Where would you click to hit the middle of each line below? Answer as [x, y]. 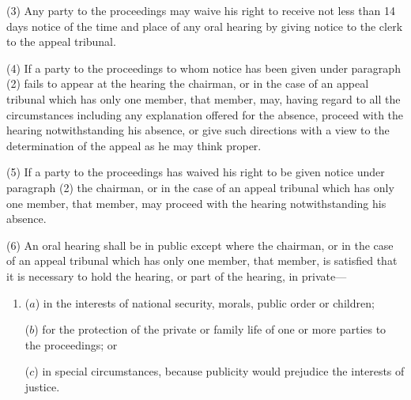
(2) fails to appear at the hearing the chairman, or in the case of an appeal [188, 83]
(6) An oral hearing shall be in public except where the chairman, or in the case [200, 245]
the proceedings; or [71, 344]
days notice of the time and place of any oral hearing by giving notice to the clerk [205, 26]
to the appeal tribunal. [61, 42]
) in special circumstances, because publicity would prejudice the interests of [219, 371]
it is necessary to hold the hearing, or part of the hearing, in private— [177, 275]
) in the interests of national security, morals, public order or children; [205, 302]
